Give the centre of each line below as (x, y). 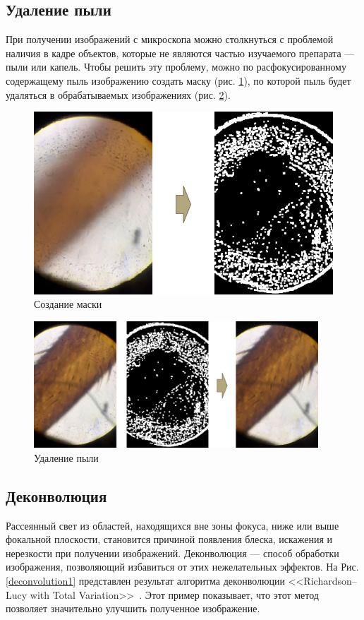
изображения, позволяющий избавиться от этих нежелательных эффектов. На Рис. (182, 567)
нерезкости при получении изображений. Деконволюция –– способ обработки (172, 553)
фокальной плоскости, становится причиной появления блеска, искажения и (169, 539)
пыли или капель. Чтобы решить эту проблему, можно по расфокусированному (176, 67)
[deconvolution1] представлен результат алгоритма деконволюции (145, 580)
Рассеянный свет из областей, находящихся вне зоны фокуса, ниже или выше (172, 525)
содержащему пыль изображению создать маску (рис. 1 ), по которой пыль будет (178, 80)
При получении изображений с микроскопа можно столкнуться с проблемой (170, 39)
